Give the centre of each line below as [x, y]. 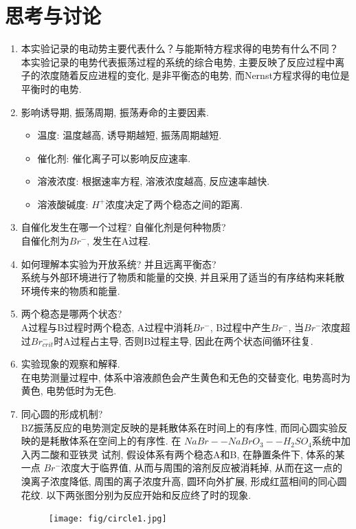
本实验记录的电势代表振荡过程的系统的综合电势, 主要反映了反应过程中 [178, 61]
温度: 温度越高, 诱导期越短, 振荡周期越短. [130, 135]
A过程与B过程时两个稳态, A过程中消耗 [107, 327]
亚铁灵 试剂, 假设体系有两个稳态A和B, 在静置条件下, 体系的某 [207, 454]
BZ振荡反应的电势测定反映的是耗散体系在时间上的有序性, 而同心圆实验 [179, 427]
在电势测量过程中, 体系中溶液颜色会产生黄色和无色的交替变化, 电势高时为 [186, 377]
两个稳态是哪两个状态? [71, 314]
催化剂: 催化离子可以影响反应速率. [114, 158]
